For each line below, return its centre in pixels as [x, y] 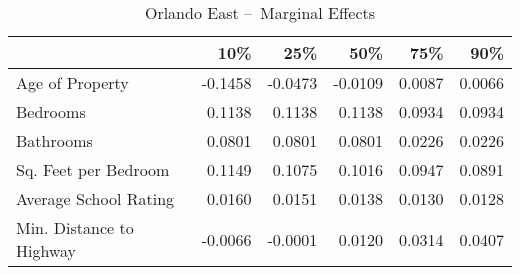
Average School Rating [95, 198]
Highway [46, 250]
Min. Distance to [75, 227]
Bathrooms [54, 140]
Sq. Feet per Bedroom [93, 169]
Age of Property [72, 82]
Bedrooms [51, 111]
